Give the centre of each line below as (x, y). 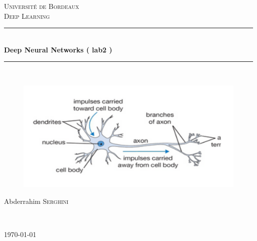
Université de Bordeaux (42, 6)
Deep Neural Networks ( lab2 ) (58, 49)
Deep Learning (27, 16)
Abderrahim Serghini (36, 201)
